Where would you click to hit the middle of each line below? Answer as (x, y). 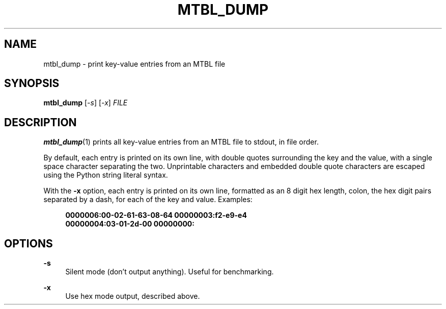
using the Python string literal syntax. (106, 175)
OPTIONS (29, 243)
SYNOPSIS (32, 83)
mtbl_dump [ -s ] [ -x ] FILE (86, 103)
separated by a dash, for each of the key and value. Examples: (148, 200)
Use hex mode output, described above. (133, 296)
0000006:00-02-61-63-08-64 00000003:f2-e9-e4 (156, 215)
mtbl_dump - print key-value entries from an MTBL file (134, 64)
